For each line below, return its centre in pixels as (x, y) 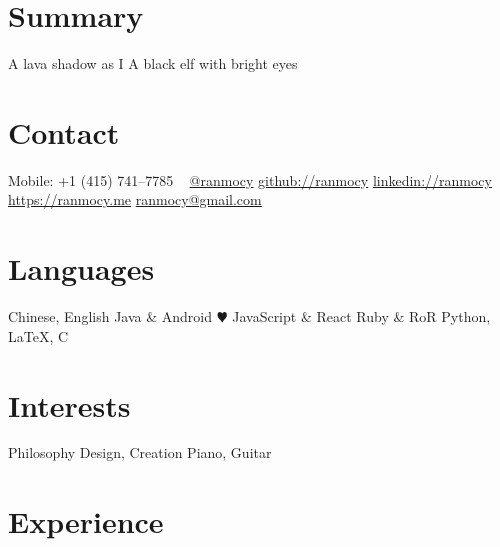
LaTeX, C (38, 335)
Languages (81, 268)
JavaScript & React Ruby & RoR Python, (361, 316)
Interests (69, 404)
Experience (86, 521)
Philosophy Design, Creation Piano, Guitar (140, 452)
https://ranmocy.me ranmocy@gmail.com (135, 199)
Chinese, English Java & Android (110, 316)
